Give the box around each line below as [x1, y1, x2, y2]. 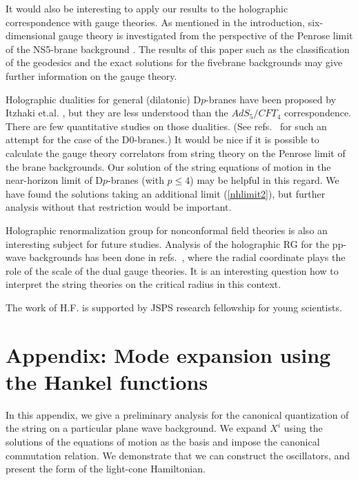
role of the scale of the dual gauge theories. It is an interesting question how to [6, 263, 339, 278]
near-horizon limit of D [6, 173, 103, 187]
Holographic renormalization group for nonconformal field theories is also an [6, 222, 328, 237]
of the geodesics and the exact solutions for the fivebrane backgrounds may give [6, 55, 343, 70]
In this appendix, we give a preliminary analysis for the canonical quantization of [6, 407, 349, 421]
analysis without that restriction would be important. [6, 200, 232, 214]
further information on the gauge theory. [6, 68, 177, 83]
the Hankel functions [6, 367, 208, 395]
